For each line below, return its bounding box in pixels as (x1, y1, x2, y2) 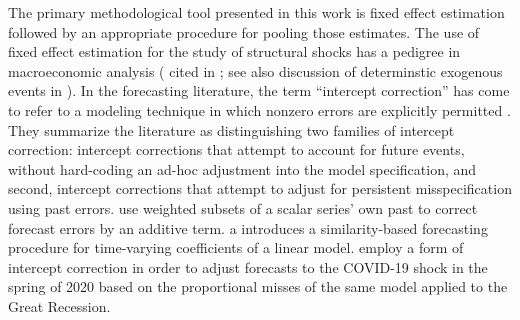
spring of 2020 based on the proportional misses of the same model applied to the (8, 276, 508, 297)
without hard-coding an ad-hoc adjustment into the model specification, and (8, 158, 477, 179)
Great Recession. (8, 295, 111, 316)
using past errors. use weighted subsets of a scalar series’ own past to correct (8, 197, 478, 218)
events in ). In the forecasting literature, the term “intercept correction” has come (8, 80, 510, 101)
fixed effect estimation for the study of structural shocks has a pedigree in (8, 41, 461, 62)
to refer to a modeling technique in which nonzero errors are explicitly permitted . (8, 99, 511, 120)
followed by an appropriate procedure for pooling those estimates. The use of (8, 21, 480, 42)
